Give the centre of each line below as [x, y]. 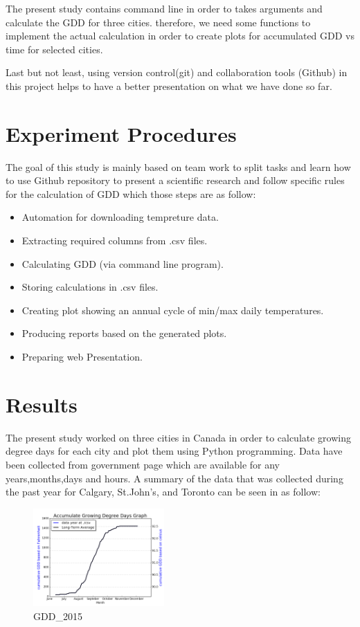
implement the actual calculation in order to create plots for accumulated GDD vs [180, 36]
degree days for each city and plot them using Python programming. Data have [174, 451]
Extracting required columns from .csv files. [115, 240]
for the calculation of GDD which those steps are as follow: [131, 193]
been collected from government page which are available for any [143, 464]
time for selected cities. [54, 49]
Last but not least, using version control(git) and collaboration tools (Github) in [177, 72]
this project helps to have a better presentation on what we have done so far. [169, 85]
